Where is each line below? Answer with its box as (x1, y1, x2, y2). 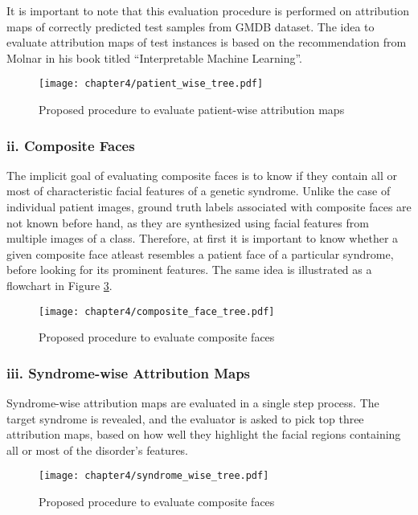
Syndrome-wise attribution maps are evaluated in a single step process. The (6, 394, 379, 411)
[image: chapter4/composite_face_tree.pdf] (39, 305, 275, 317)
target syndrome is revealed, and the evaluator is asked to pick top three (6, 410, 364, 427)
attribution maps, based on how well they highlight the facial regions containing (6, 426, 401, 443)
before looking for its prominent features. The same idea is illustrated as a (6, 261, 372, 278)
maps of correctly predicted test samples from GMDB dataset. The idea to (6, 18, 375, 35)
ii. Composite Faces (6, 135, 135, 155)
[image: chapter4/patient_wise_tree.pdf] (39, 78, 264, 90)
